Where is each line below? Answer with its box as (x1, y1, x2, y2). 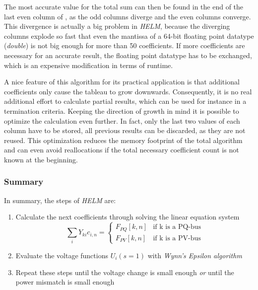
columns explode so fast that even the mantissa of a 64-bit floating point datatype (4, 30, 254, 41)
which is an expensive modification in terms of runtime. (4, 60, 173, 70)
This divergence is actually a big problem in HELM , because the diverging (4, 21, 230, 31)
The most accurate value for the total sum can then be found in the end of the (4, 1, 244, 11)
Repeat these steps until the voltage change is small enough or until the (15, 267, 234, 277)
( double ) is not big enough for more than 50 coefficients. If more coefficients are (4, 40, 245, 51)
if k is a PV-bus (153, 234, 201, 242)
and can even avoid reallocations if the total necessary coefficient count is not (4, 145, 239, 155)
